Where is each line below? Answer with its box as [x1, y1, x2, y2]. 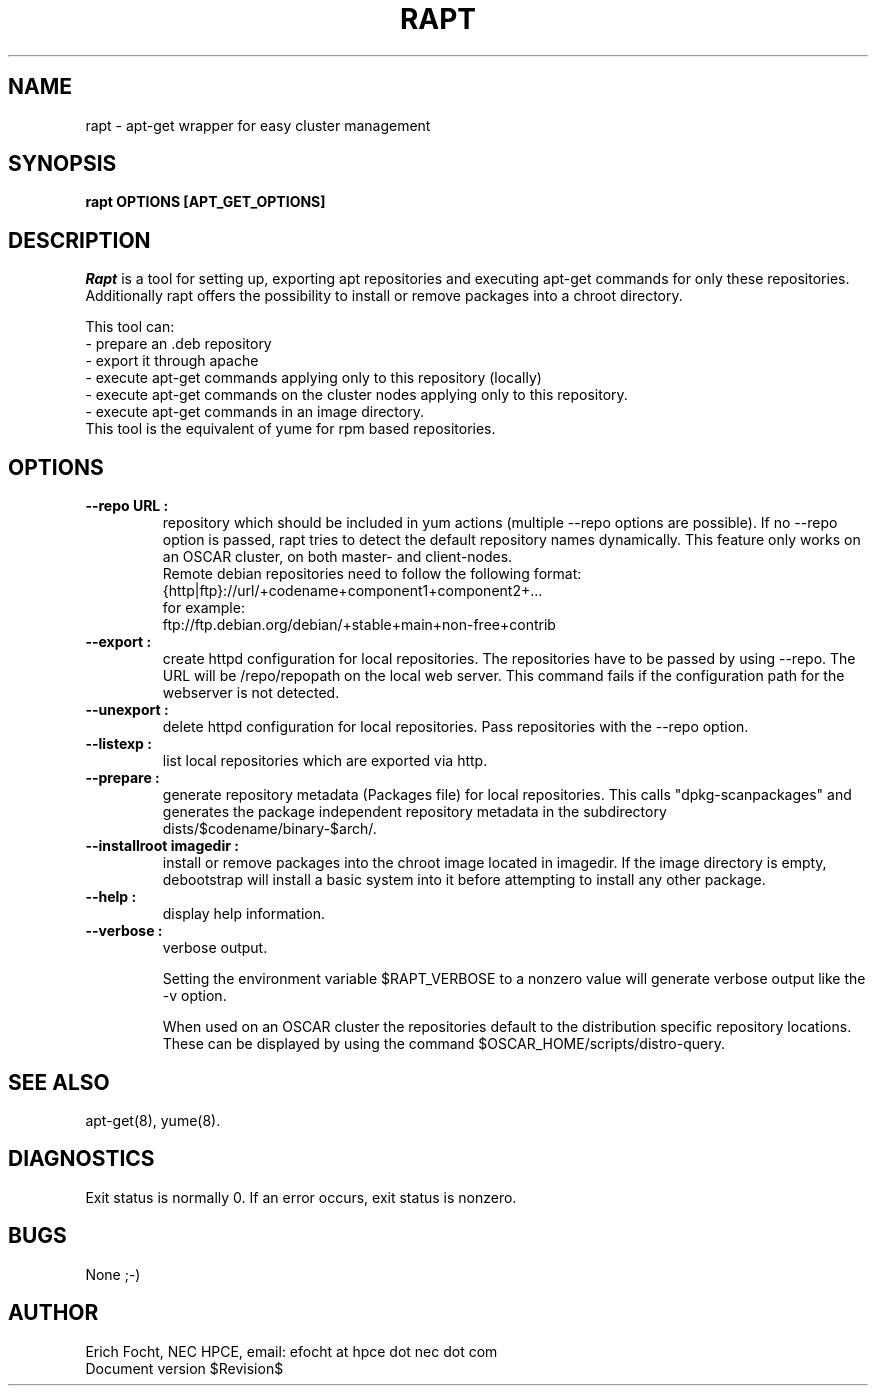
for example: [162, 599, 245, 617]
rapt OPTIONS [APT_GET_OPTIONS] [85, 193, 326, 211]
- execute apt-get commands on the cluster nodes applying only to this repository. [85, 386, 628, 404]
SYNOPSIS [8, 151, 117, 177]
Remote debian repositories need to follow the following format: [162, 565, 582, 583]
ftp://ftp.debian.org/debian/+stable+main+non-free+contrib [162, 616, 556, 634]
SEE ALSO [8, 1069, 110, 1095]
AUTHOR [8, 1300, 99, 1326]
